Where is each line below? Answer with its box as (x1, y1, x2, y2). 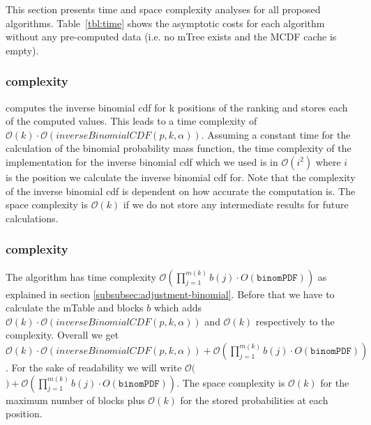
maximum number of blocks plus (6, 392, 145, 407)
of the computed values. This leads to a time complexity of (6, 114, 257, 128)
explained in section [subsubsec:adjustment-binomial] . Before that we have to (6, 286, 335, 301)
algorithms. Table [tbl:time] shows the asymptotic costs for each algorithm (6, 15, 325, 30)
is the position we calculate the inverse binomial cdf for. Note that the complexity (6, 169, 356, 184)
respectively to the (255, 314, 335, 328)
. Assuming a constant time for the (201, 127, 351, 141)
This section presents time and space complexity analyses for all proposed (6, 2, 321, 16)
